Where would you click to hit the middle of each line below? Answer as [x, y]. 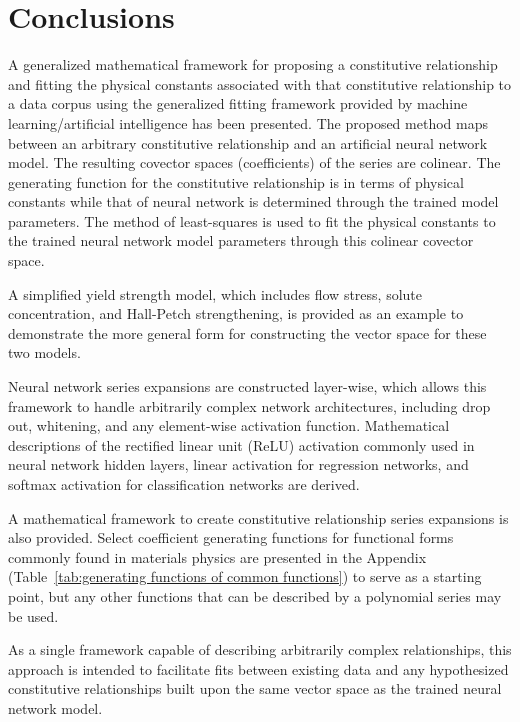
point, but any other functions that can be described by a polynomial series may [255, 595]
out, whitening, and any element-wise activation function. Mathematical [229, 425]
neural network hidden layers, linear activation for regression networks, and [238, 464]
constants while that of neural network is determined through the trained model [253, 201]
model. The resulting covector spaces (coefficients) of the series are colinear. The [254, 162]
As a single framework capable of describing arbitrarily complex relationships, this [260, 649]
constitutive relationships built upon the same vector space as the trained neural [255, 688]
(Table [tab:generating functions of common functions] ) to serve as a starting [245, 576]
